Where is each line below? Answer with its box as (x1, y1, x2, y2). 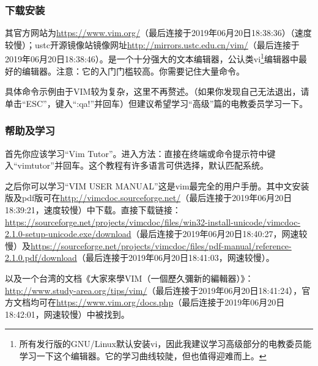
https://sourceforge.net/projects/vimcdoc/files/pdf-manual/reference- (31, 239, 292, 252)
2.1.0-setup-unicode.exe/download (5, 227, 131, 240)
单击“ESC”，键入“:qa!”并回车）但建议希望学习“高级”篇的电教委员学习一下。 (5, 97, 308, 109)
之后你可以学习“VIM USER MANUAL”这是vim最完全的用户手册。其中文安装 (5, 179, 309, 192)
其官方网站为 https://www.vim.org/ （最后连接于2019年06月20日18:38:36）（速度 (5, 26, 312, 39)
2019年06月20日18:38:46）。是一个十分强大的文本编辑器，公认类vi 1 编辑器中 (5, 51, 298, 65)
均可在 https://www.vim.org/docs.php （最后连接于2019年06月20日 (30, 296, 285, 309)
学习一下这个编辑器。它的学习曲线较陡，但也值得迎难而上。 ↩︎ (19, 349, 267, 362)
